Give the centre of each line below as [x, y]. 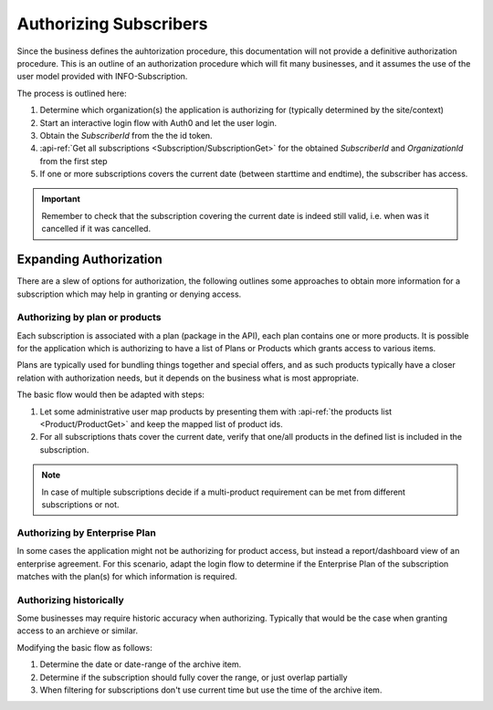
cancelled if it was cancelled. [96, 229]
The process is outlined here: [72, 93]
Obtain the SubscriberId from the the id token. [126, 135]
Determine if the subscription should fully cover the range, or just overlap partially [194, 677]
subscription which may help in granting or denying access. [129, 294]
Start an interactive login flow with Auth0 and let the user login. [158, 122]
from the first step [74, 161]
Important [61, 199]
